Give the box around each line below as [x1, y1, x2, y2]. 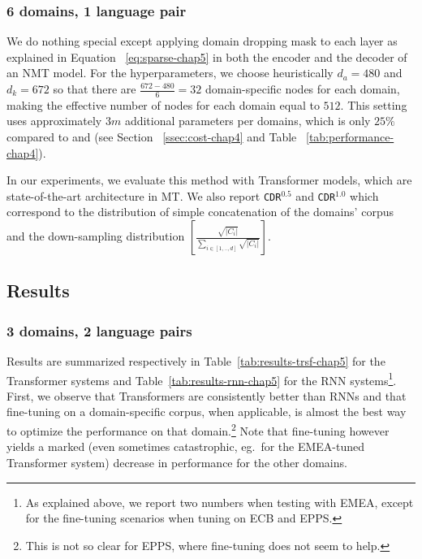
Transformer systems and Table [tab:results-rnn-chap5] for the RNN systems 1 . [6, 369, 397, 388]
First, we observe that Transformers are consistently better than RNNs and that [6, 387, 407, 404]
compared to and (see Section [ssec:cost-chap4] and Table [6, 128, 297, 145]
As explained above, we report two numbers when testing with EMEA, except [25, 493, 414, 510]
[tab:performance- [306, 128, 394, 145]
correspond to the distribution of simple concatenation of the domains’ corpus [6, 203, 394, 220]
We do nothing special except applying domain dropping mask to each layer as [6, 32, 398, 50]
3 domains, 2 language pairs [6, 320, 192, 340]
